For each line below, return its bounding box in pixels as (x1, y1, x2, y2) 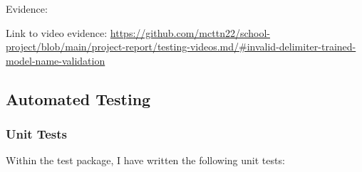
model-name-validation (6, 53, 105, 68)
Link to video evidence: (6, 25, 108, 40)
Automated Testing (6, 87, 151, 109)
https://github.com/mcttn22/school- (110, 25, 270, 40)
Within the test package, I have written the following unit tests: (6, 153, 285, 168)
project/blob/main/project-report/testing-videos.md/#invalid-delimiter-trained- (6, 39, 356, 54)
